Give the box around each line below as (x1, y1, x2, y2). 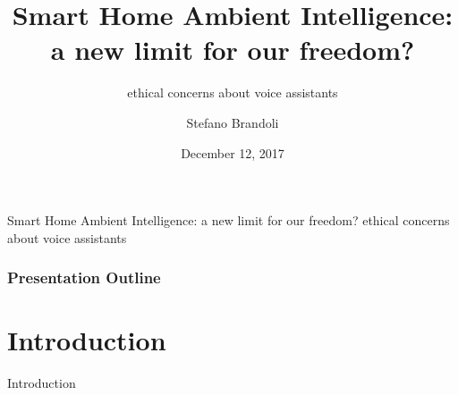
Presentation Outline (7, 266, 161, 289)
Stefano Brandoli (186, 113, 279, 131)
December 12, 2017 (181, 143, 284, 162)
